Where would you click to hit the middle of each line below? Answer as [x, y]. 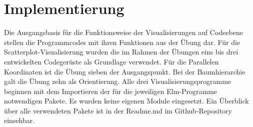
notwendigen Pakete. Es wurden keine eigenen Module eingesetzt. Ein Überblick [126, 101]
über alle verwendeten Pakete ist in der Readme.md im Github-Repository [118, 110]
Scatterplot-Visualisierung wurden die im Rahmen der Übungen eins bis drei [121, 52]
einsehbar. [19, 120]
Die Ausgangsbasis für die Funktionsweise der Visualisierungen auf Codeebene [123, 32]
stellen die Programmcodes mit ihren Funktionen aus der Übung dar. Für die [122, 42]
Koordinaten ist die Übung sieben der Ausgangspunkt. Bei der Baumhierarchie [125, 71]
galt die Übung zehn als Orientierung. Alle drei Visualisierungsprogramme [118, 81]
